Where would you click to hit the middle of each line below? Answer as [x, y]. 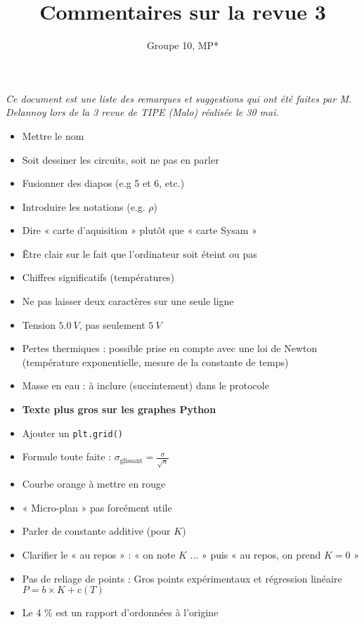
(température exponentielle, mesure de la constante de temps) [155, 362]
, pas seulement [112, 324]
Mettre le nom [53, 135]
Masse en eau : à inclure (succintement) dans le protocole [145, 385]
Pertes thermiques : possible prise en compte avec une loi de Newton [170, 348]
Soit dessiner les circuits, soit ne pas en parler [121, 159]
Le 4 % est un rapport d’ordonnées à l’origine [120, 612]
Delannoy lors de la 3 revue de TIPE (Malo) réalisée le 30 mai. [142, 112]
